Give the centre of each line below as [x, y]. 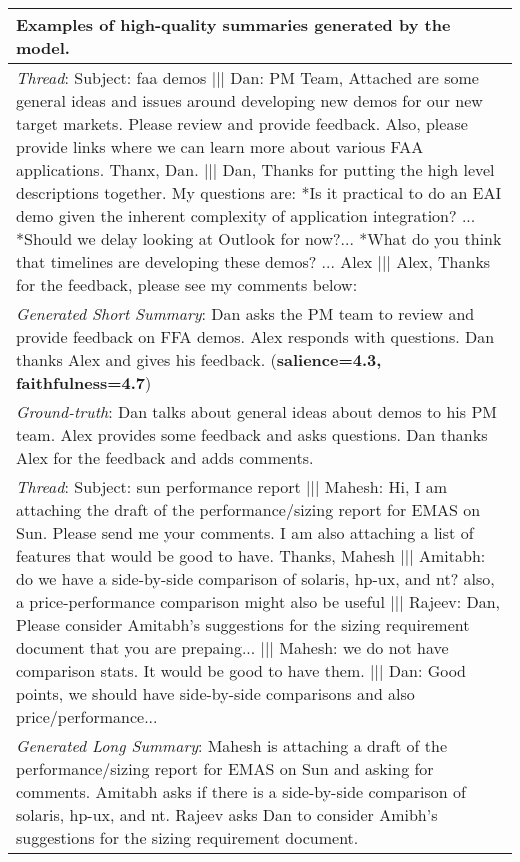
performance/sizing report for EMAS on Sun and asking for [225, 768]
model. [43, 47]
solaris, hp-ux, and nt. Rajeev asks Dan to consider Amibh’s [227, 814]
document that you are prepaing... [136, 647]
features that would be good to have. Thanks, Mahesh [205, 555]
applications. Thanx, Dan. [107, 169]
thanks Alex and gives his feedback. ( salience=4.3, [199, 359]
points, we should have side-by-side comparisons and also [215, 693]
